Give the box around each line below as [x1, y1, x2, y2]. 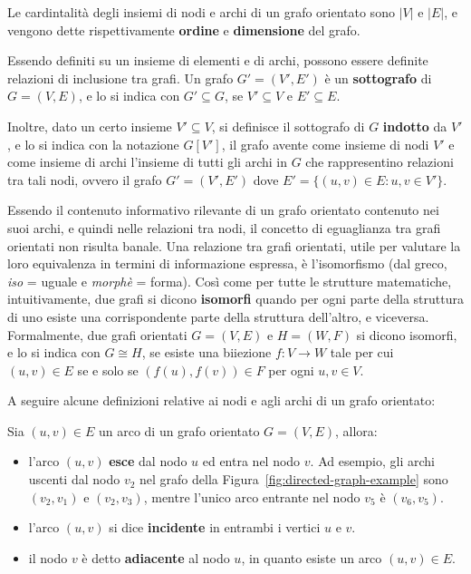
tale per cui [330, 343, 394, 362]
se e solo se [77, 360, 139, 379]
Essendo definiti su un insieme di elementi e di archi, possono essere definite [7, 51, 428, 70]
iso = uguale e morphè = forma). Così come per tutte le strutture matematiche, [7, 271, 452, 290]
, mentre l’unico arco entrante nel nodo [143, 487, 360, 506]
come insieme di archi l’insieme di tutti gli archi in [7, 152, 287, 171]
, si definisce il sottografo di [211, 116, 365, 135]
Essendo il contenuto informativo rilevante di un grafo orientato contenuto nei [7, 200, 439, 219]
